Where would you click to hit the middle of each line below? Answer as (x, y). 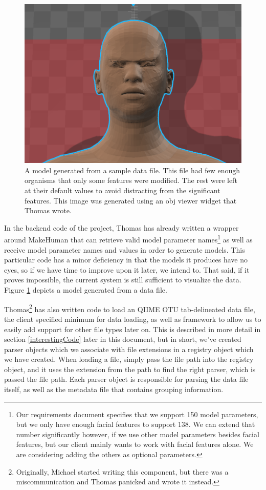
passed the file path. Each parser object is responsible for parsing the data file (126, 379)
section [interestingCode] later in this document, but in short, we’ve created (123, 339)
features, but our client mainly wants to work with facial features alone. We (135, 444)
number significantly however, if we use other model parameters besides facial (138, 434)
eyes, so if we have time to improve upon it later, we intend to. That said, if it (127, 269)
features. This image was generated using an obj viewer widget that (131, 200)
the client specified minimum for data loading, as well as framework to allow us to (133, 319)
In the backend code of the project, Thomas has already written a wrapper (121, 227)
